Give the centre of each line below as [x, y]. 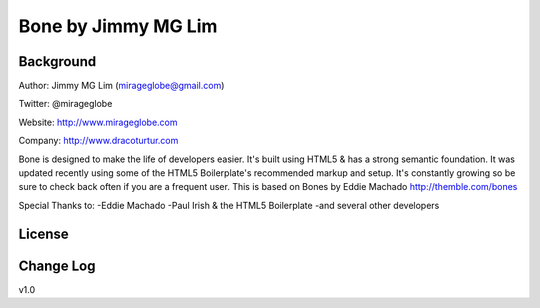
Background [57, 61]
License [43, 233]
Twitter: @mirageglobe [65, 104]
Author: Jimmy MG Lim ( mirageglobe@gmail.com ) [121, 86]
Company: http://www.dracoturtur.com [98, 141]
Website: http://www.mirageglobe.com [98, 122]
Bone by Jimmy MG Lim [118, 26]
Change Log [57, 265]
